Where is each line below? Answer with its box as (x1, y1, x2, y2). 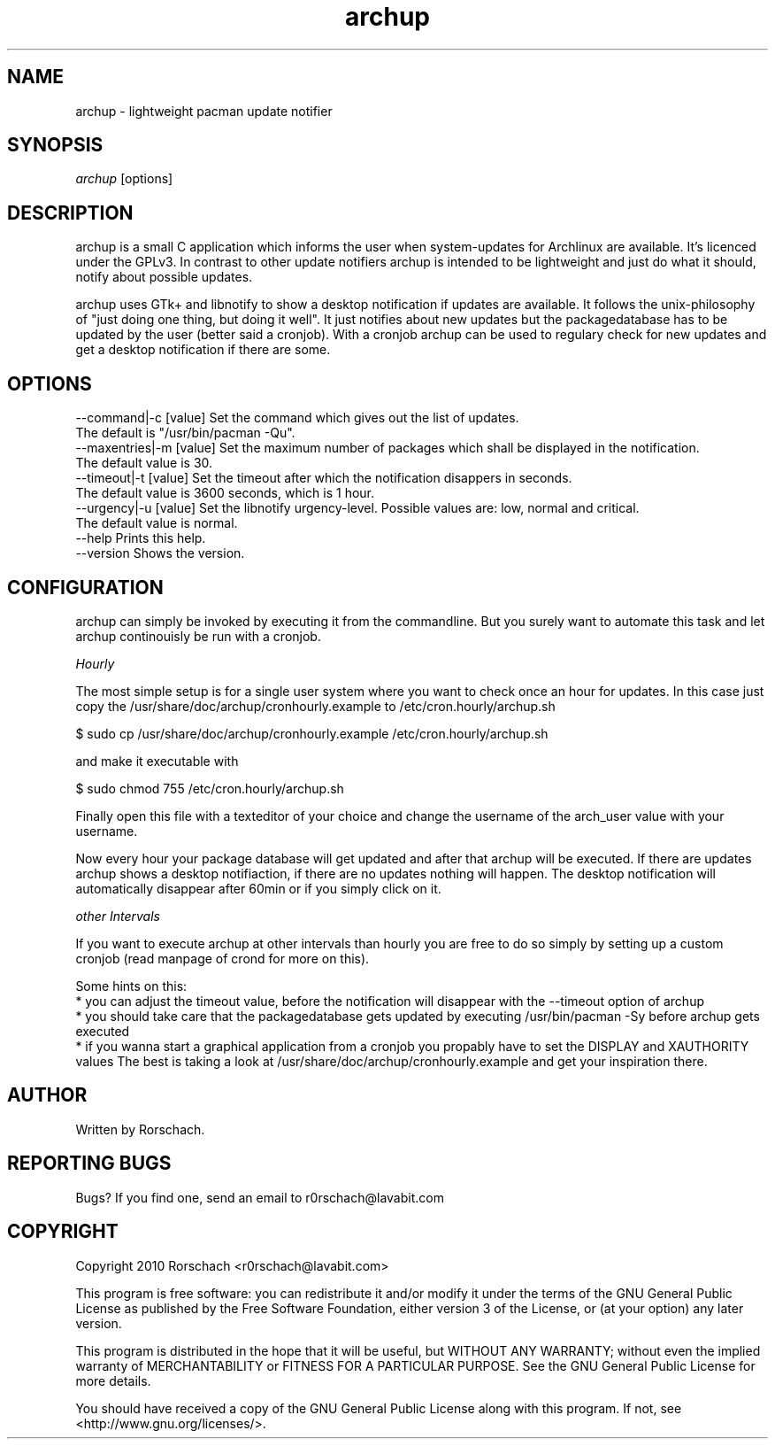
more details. (75, 1373, 151, 1388)
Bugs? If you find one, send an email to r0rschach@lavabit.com (75, 1189, 444, 1205)
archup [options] (75, 171, 173, 187)
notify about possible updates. (75, 269, 253, 285)
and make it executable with (75, 753, 239, 769)
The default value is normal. (75, 515, 238, 531)
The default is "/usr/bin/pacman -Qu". (75, 425, 295, 441)
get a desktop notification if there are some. (75, 342, 331, 358)
